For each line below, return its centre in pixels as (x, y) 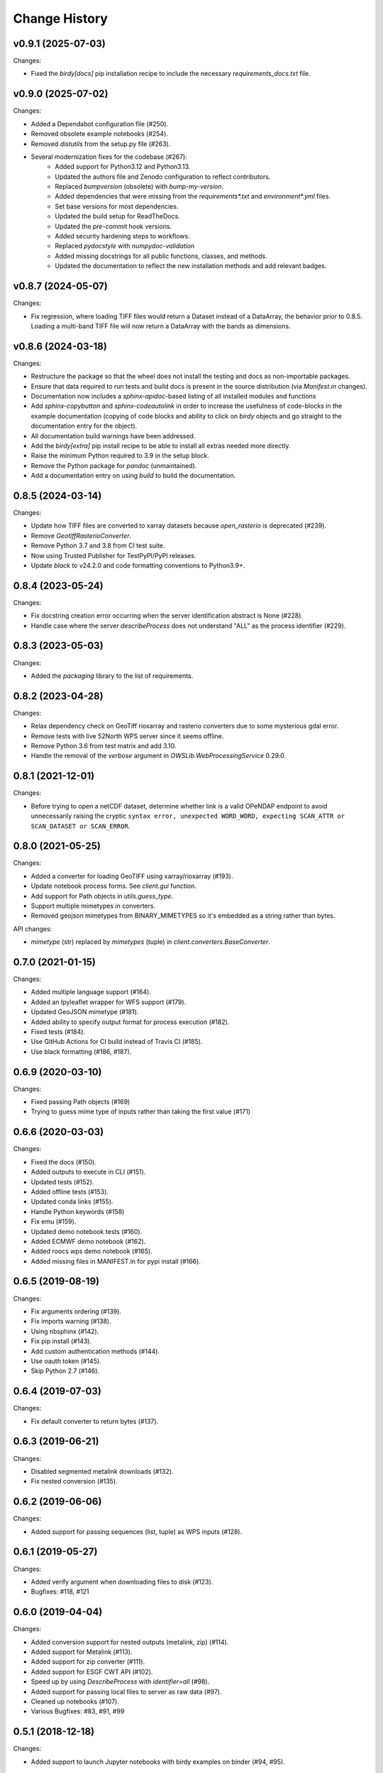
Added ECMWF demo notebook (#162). (88, 1241)
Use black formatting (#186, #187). (81, 1051)
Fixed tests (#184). (58, 1032)
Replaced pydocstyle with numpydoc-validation (125, 246)
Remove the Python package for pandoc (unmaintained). (114, 465)
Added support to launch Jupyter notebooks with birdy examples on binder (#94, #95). (158, 1762)
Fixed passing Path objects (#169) (81, 1102)
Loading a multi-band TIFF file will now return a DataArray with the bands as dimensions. (161, 326)
